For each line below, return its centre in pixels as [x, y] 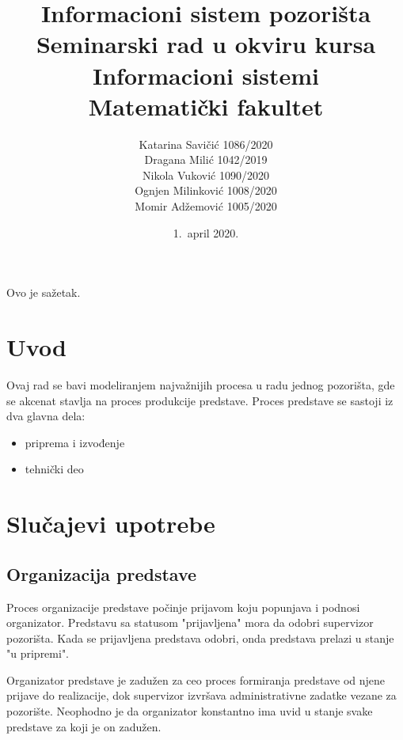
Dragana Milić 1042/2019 [206, 159]
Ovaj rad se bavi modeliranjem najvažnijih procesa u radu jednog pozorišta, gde [201, 384]
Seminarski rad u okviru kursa [206, 44]
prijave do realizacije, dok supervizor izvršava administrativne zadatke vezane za [201, 695]
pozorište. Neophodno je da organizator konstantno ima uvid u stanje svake [190, 711]
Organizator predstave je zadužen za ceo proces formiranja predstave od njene [196, 679]
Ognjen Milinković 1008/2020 [206, 190]
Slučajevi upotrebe [111, 524]
